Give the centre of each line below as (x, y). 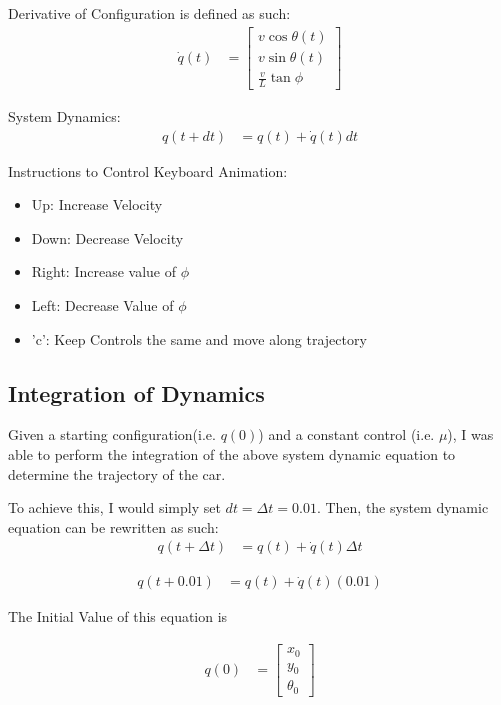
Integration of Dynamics (136, 392)
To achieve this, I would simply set (114, 507)
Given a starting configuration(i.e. (112, 434)
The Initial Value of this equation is (118, 616)
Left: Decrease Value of (102, 305)
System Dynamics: (64, 116)
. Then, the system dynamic (402, 507)
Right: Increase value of (103, 271)
